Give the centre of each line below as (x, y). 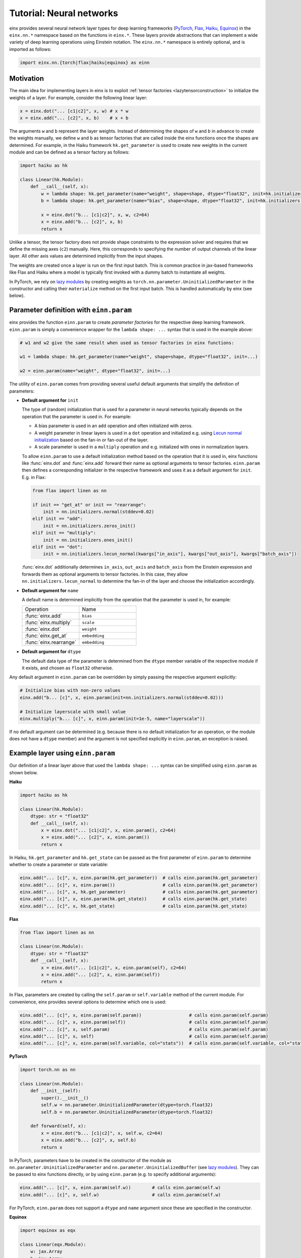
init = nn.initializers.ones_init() (88, 540)
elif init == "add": (57, 519)
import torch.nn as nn (48, 1070)
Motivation (27, 79)
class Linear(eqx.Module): (53, 1244)
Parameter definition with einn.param (70, 310)
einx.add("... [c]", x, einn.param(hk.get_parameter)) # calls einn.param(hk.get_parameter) (139, 878)
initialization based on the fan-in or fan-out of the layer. (92, 440)
